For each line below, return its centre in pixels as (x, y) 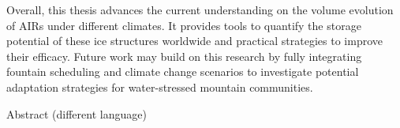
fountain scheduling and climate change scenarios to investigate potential (183, 72)
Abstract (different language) (77, 113)
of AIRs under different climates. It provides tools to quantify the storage (184, 25)
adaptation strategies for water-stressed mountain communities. (160, 87)
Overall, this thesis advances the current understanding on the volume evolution (200, 9)
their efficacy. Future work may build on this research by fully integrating (184, 56)
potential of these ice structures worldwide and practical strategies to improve (194, 41)
